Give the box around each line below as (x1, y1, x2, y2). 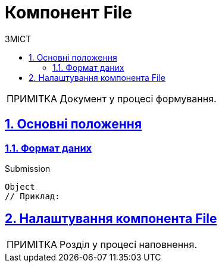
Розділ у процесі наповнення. (60, 238, 197, 250)
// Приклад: (5, 191, 60, 201)
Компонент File (5, 2, 132, 23)
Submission (5, 163, 51, 174)
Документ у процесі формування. (60, 92, 217, 105)
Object (5, 181, 35, 191)
